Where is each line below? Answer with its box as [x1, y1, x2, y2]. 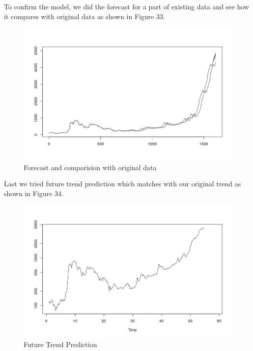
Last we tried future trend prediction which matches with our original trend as [4, 178, 241, 189]
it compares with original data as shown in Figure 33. [4, 11, 165, 21]
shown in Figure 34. [4, 188, 63, 198]
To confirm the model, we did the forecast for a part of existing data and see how [4, 1, 249, 11]
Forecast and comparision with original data [24, 162, 157, 172]
